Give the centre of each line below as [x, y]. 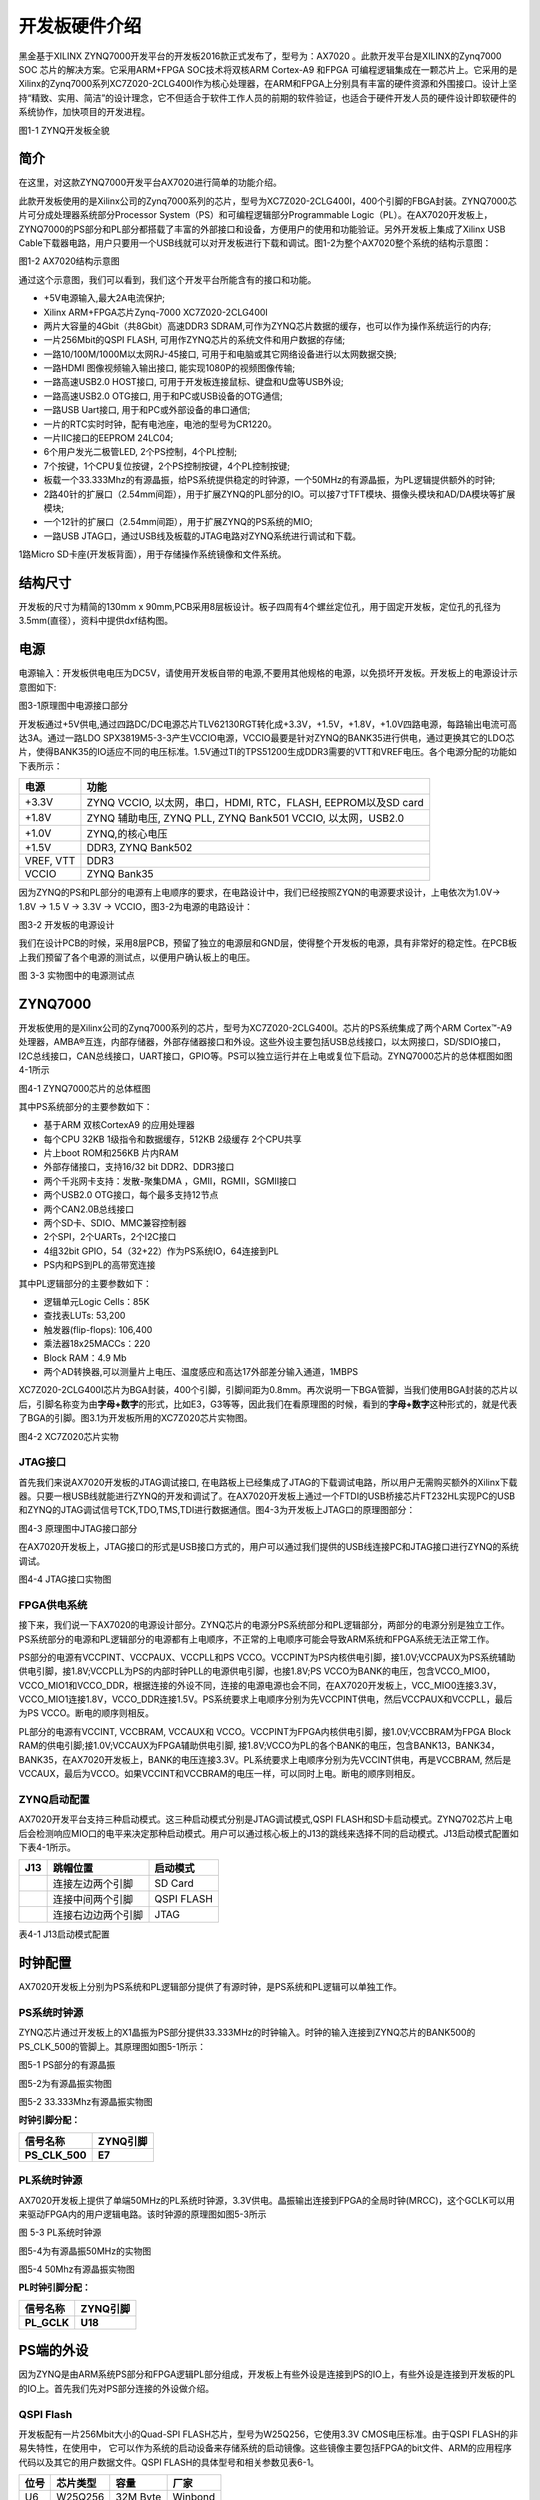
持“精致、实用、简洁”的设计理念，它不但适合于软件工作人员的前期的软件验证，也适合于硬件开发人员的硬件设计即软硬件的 [267, 97]
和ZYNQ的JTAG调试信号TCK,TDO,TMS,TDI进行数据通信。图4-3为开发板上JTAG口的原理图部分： [217, 1510]
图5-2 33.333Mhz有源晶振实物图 [85, 2101]
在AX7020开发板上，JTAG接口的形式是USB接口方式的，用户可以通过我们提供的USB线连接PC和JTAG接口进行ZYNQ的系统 [268, 1547]
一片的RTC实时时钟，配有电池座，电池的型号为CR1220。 [160, 424]
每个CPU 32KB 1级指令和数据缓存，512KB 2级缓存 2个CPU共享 [172, 1139]
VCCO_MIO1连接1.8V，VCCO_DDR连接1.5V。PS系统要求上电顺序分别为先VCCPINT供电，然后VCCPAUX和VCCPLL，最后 [265, 1699]
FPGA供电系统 [53, 1605]
